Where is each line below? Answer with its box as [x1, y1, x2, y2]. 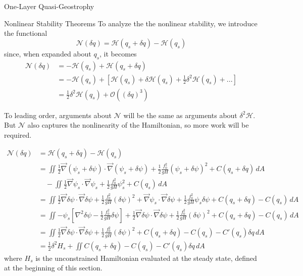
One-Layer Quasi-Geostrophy [4, 1, 94, 11]
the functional [4, 28, 47, 38]
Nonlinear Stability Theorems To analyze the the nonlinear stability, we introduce [4, 18, 258, 28]
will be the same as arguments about [123, 109, 237, 120]
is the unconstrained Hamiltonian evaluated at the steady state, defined [35, 252, 257, 263]
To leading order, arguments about [4, 109, 112, 120]
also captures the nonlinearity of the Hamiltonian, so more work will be [27, 120, 249, 130]
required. [4, 129, 32, 140]
